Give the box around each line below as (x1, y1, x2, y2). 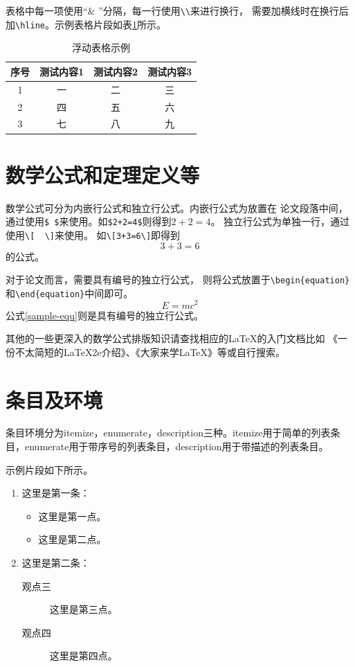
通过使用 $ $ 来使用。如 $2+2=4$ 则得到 (6, 214, 172, 229)
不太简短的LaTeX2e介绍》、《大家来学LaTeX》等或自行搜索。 (15, 344, 286, 359)
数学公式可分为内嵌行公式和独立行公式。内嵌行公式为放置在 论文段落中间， (6, 200, 348, 215)
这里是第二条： (21, 555, 90, 570)
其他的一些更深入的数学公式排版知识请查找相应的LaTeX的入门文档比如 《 (6, 331, 338, 346)
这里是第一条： (21, 486, 90, 500)
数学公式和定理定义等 (6, 160, 200, 188)
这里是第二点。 (38, 532, 107, 546)
